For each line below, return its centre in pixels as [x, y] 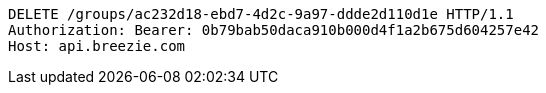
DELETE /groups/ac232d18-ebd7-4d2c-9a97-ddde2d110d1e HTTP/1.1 [261, 14]
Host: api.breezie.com [97, 46]
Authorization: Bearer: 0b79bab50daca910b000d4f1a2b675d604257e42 [274, 30]
